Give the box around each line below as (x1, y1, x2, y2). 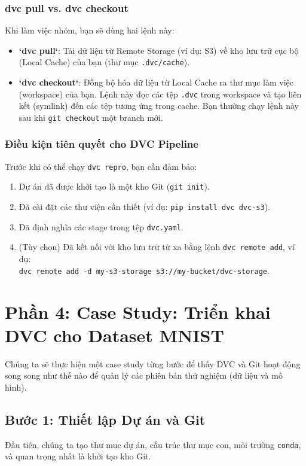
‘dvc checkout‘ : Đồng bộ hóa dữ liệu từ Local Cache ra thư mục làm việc (19, 76, 294, 89)
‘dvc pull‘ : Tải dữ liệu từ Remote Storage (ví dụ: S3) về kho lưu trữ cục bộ (19, 44, 299, 56)
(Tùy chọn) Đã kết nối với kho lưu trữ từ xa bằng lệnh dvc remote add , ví (19, 240, 295, 253)
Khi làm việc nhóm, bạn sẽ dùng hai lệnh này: (5, 24, 175, 36)
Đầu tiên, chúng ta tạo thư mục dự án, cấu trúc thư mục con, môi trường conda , (5, 438, 301, 450)
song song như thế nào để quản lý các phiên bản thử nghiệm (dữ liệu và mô (5, 369, 283, 382)
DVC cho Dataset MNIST (5, 322, 224, 347)
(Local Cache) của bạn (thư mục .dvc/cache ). (19, 56, 190, 68)
